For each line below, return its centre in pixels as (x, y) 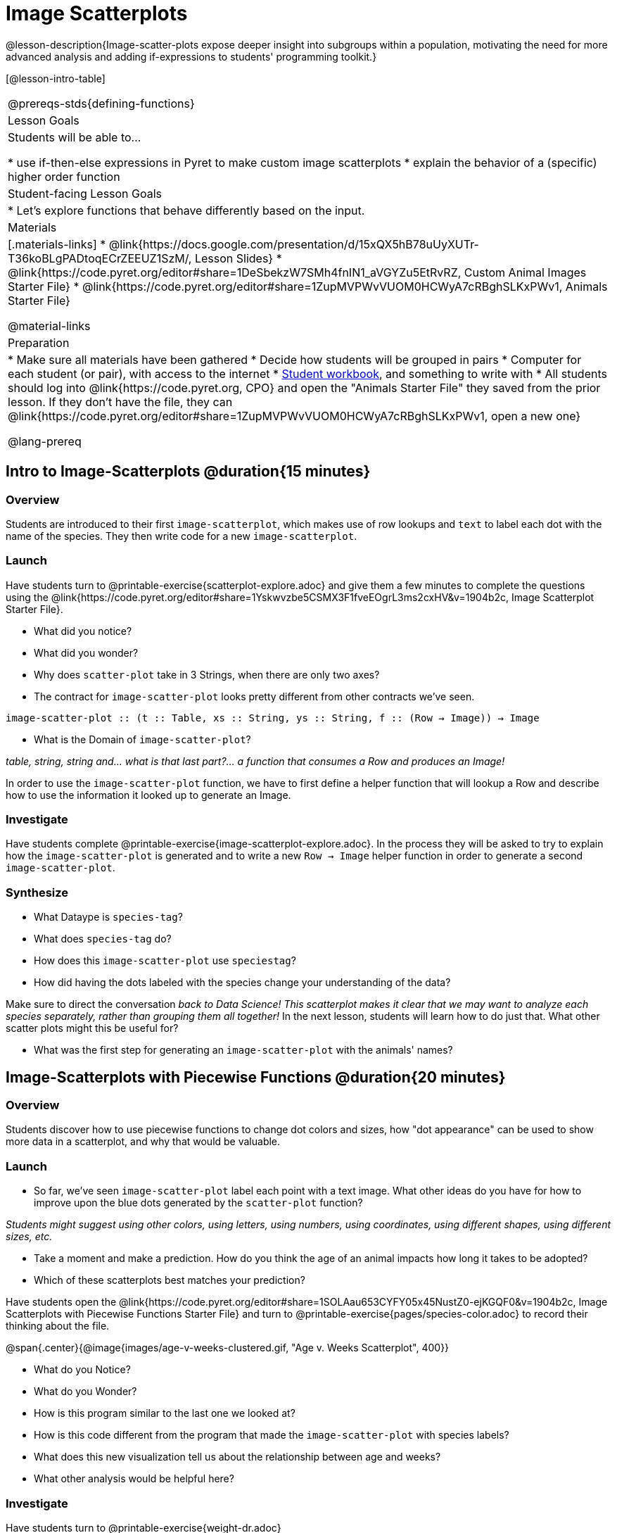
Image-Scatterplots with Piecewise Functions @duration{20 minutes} (256, 1077)
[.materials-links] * (57, 244)
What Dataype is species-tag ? (108, 917)
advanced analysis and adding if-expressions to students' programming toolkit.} (191, 56)
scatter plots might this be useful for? (92, 1028)
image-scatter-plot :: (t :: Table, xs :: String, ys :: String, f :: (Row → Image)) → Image (273, 718)
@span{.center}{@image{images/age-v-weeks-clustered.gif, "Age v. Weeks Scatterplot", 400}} (228, 1348)
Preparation (39, 342)
